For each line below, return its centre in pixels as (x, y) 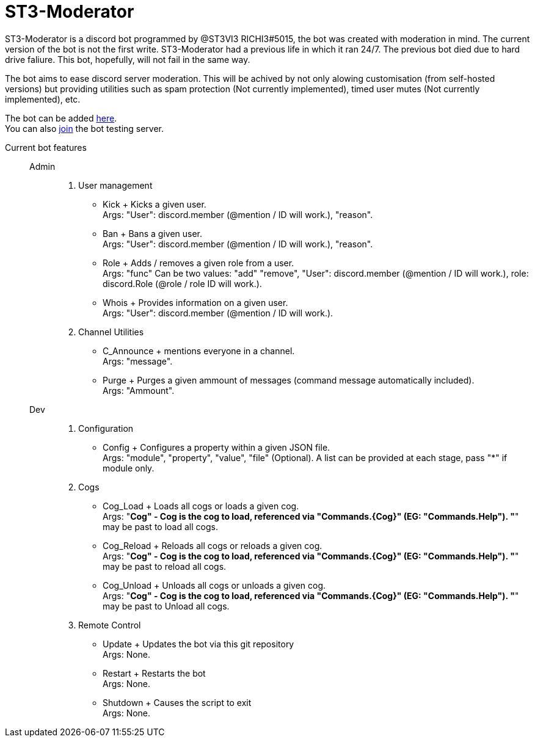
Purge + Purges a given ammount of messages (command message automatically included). (289, 380)
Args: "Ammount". (139, 390)
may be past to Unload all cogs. (166, 606)
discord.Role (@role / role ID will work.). (182, 283)
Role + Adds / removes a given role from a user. (198, 263)
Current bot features (46, 147)
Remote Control (110, 625)
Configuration (106, 428)
